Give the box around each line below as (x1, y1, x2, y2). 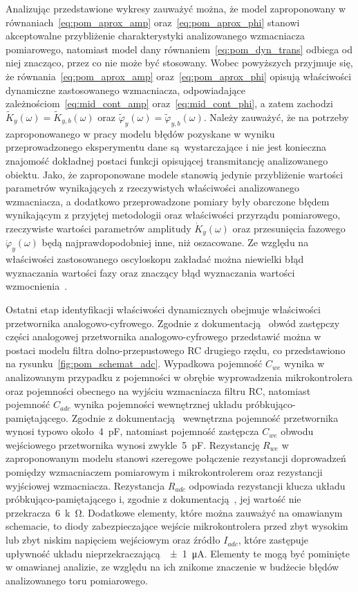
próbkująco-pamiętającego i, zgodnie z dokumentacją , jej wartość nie (6, 492, 301, 506)
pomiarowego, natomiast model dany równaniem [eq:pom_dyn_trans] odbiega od (6, 41, 353, 56)
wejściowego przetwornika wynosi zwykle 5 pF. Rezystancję (6, 437, 260, 452)
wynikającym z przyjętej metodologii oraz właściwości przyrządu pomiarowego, (6, 207, 341, 222)
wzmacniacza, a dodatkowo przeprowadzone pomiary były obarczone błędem (6, 194, 330, 208)
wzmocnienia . (6, 279, 68, 293)
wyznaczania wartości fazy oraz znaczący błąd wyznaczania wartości (6, 265, 295, 279)
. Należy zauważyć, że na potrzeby (203, 109, 349, 124)
